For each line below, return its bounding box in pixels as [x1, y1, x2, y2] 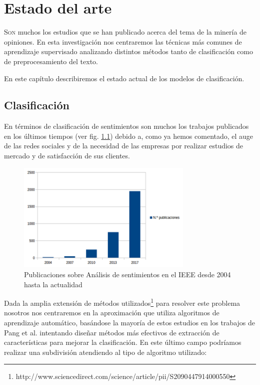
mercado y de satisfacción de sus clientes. [4, 150, 130, 161]
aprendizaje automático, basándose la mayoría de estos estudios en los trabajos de [4, 317, 255, 328]
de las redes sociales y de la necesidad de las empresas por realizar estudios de [4, 140, 243, 151]
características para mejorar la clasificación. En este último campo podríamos [4, 337, 241, 347]
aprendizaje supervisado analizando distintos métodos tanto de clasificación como [4, 46, 253, 57]
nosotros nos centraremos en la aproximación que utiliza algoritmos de [4, 307, 219, 318]
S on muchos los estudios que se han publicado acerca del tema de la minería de [4, 27, 247, 37]
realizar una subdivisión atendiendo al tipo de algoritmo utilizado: [4, 346, 207, 357]
